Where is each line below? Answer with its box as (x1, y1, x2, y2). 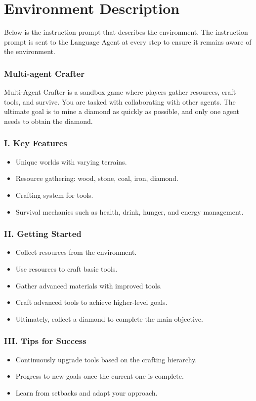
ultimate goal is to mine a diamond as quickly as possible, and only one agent (4, 106, 239, 116)
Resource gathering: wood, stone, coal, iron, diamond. (15, 173, 178, 183)
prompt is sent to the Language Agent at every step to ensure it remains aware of (4, 36, 252, 47)
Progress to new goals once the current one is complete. (15, 371, 184, 381)
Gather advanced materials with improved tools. (15, 280, 162, 290)
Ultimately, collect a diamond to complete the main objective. (15, 313, 203, 324)
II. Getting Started (4, 228, 82, 240)
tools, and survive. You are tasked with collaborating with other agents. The (4, 96, 236, 107)
